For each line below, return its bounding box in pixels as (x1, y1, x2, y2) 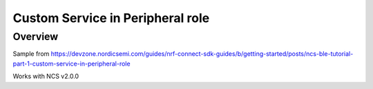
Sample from (12, 50, 50, 58)
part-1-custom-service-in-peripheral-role (12, 59, 131, 68)
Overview (12, 30, 59, 43)
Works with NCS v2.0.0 (12, 72, 79, 81)
